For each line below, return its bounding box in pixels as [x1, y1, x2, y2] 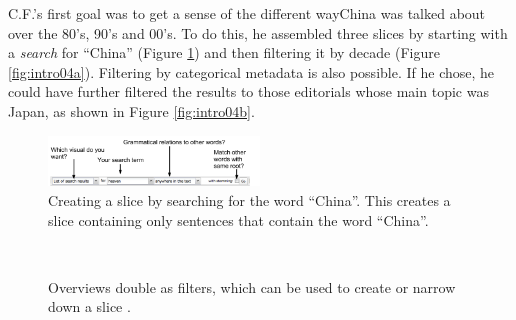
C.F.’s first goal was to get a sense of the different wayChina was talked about [8, 3, 486, 23]
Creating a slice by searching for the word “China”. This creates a [48, 190, 451, 211]
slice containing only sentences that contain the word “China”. [48, 209, 429, 230]
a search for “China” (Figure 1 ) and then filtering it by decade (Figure [8, 42, 440, 63]
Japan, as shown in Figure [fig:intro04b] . [8, 100, 255, 121]
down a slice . [48, 296, 131, 317]
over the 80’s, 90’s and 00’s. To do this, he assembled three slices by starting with [8, 22, 508, 43]
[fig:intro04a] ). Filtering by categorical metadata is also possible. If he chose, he [8, 61, 495, 82]
